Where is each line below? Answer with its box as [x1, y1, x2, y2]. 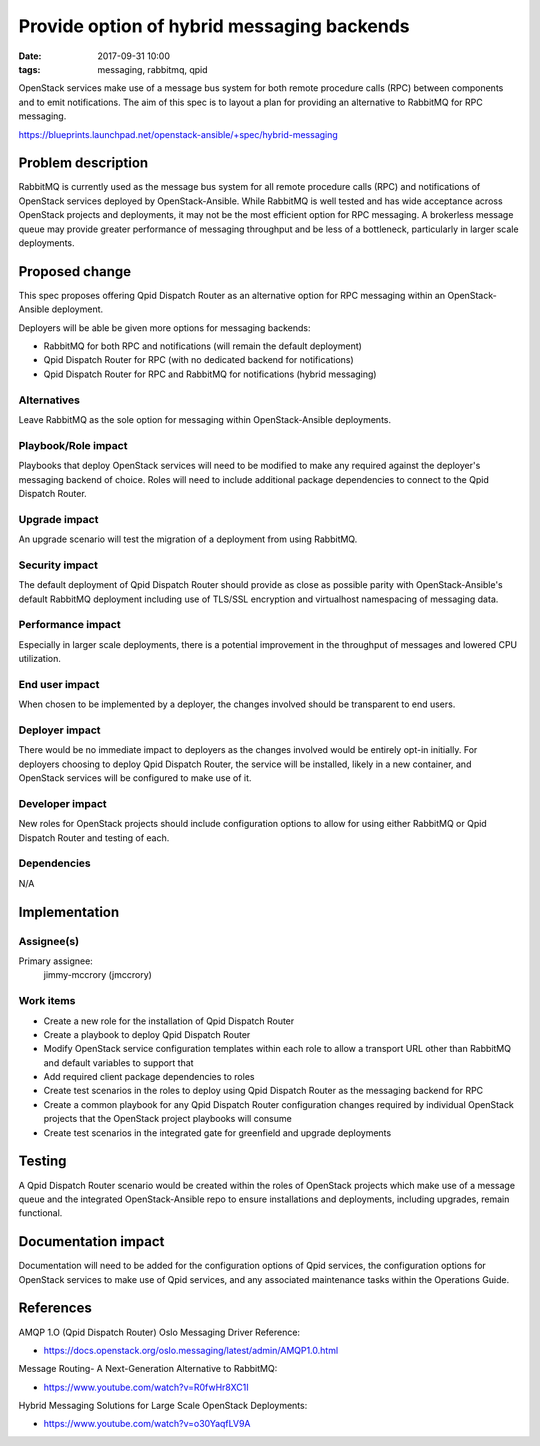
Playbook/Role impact [18, 438, 128, 452]
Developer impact [18, 796, 107, 810]
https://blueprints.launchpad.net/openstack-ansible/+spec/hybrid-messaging [18, 128, 339, 140]
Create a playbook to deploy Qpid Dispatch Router [43, 1028, 251, 1040]
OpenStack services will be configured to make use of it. [18, 772, 252, 784]
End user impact [18, 677, 100, 691]
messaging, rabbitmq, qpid [97, 63, 209, 75]
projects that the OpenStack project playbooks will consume [43, 1113, 292, 1125]
